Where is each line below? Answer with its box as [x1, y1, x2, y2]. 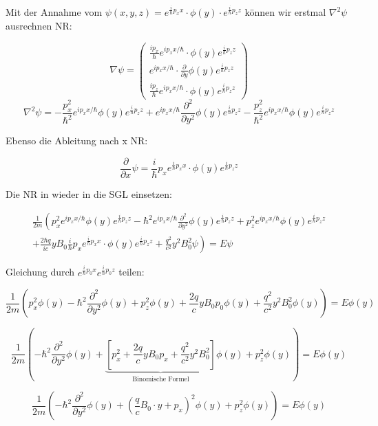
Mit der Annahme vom [6, 5, 103, 19]
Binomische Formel [132, 375, 189, 383]
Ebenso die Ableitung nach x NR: [6, 133, 148, 148]
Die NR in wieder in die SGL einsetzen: [6, 186, 172, 201]
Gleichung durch [6, 265, 75, 279]
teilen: [118, 265, 145, 279]
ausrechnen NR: [6, 18, 72, 32]
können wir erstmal [244, 5, 326, 19]
